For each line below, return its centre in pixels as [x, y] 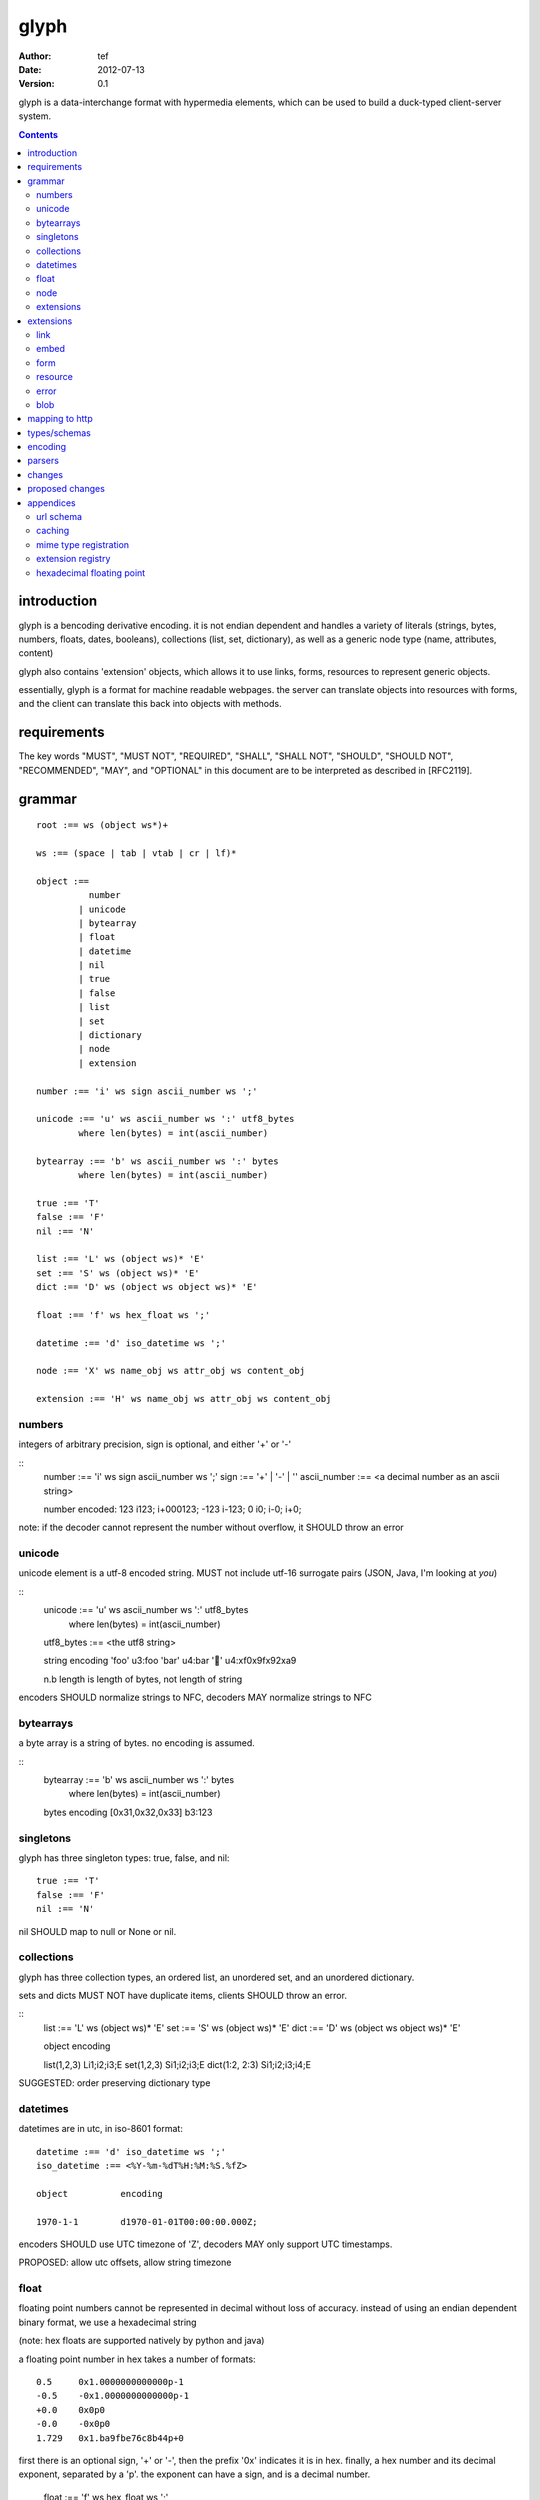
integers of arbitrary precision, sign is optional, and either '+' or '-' [155, 1444]
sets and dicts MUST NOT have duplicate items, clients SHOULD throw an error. [182, 1996]
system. [35, 116]
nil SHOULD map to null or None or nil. [97, 1931]
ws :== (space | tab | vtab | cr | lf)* [136, 853]
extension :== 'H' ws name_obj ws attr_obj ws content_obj [184, 1399]
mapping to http [60, 419]
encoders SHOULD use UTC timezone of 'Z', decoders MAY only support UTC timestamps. [205, 2244]
